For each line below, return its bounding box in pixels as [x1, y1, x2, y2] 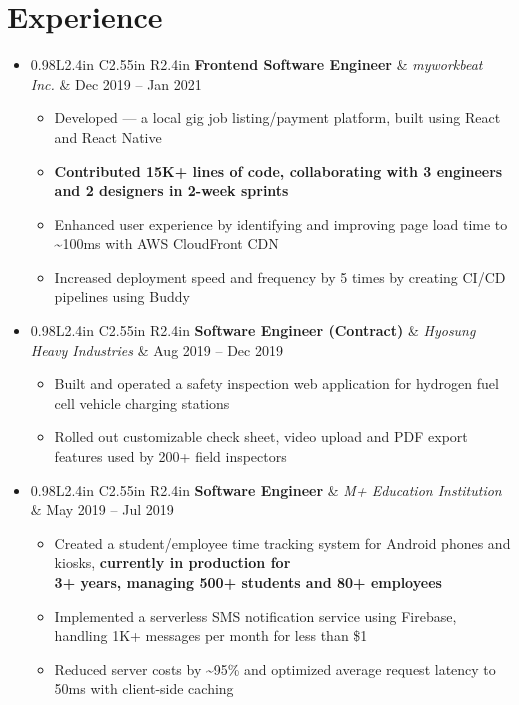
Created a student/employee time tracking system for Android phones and [54, 532, 511, 553]
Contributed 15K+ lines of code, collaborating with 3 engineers [54, 160, 503, 181]
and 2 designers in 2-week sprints [54, 180, 289, 201]
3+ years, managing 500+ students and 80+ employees [54, 572, 442, 592]
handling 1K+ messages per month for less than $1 [54, 625, 368, 646]
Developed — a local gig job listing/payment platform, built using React [54, 107, 501, 128]
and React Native [54, 126, 162, 147]
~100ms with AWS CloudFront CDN [54, 233, 279, 254]
